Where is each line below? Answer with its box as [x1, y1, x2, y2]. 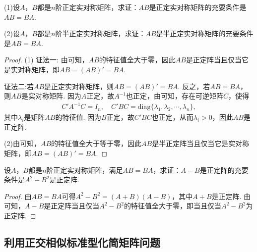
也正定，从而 [151, 112, 193, 122]
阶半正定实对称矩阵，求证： [55, 28, 146, 39]
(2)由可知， [4, 138, 41, 149]
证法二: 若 [4, 81, 34, 91]
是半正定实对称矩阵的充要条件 [156, 28, 254, 39]
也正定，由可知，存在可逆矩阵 [126, 91, 224, 101]
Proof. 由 [4, 191, 32, 201]
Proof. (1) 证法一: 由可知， [4, 54, 89, 65]
